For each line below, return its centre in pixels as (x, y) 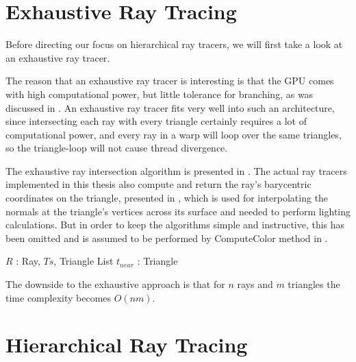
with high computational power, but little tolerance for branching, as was (160, 94)
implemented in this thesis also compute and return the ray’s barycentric (158, 184)
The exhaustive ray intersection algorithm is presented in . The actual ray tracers (176, 170)
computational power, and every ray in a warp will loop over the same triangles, (174, 134)
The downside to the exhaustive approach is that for (115, 284)
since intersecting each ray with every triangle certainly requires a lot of (156, 121)
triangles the (314, 284)
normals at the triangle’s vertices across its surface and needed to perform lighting (178, 211)
